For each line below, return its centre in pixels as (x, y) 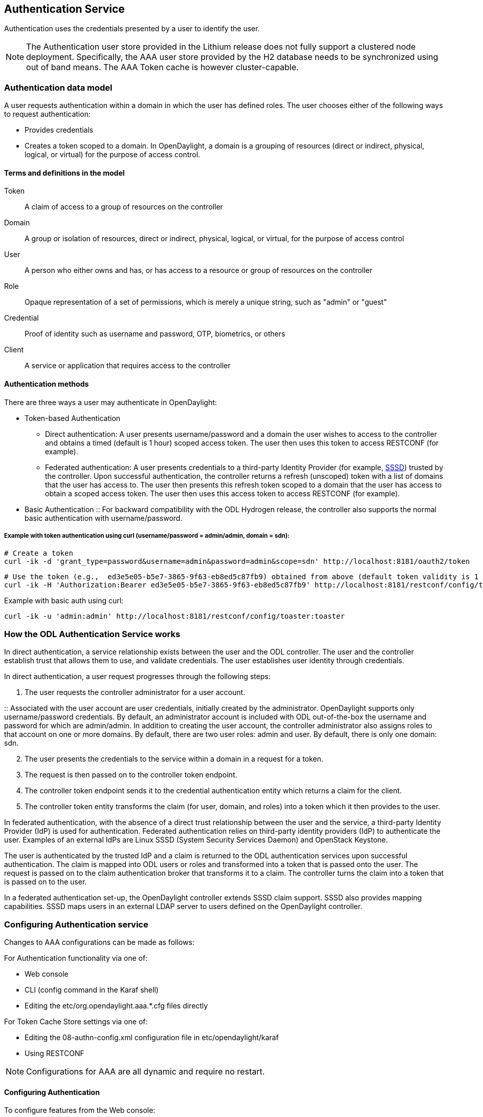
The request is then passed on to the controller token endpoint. (131, 775)
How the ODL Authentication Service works (92, 634)
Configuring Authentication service (76, 924)
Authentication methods (47, 384)
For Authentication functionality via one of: (76, 958)
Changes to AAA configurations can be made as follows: (99, 942)
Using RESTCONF (54, 1053)
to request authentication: (47, 114)
